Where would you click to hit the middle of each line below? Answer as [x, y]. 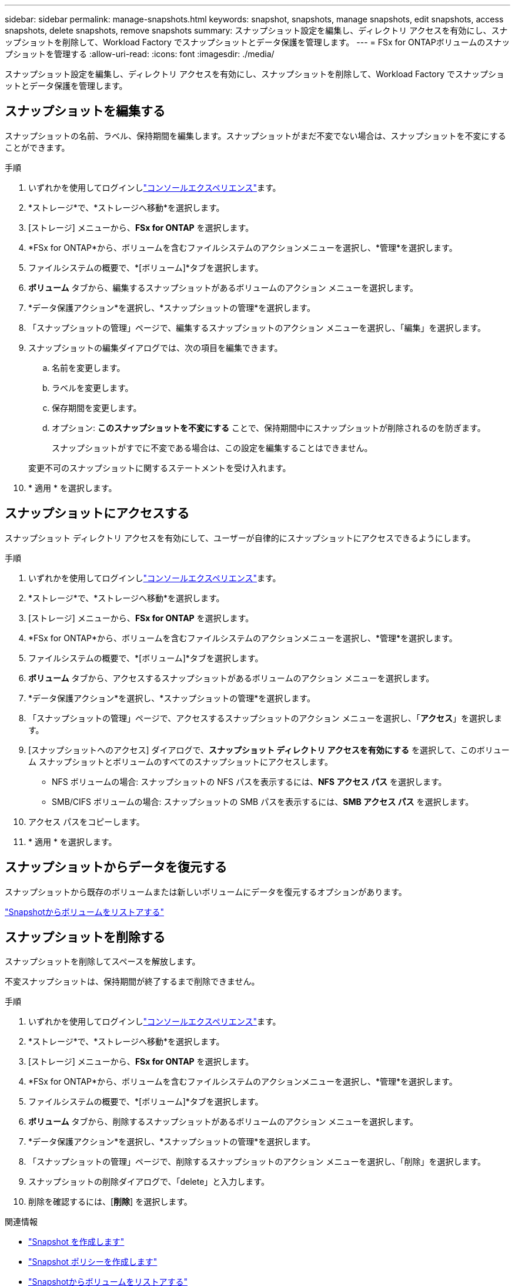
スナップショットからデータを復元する [116, 867]
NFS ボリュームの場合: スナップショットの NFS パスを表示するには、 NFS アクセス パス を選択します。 [249, 781]
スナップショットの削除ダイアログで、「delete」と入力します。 [149, 1182]
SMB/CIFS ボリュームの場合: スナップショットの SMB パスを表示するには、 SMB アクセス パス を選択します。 [263, 801]
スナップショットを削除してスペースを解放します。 [103, 962]
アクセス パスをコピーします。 [86, 821]
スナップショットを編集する [85, 111]
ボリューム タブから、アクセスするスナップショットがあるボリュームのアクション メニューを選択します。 [231, 678]
